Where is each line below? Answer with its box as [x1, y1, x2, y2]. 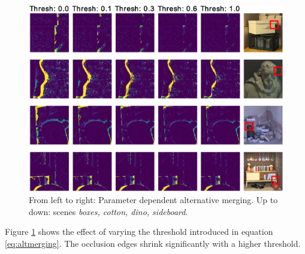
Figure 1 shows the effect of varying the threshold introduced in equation [5, 225, 273, 238]
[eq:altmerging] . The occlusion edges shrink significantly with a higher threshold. [5, 237, 301, 249]
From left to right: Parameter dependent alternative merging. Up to [29, 193, 278, 205]
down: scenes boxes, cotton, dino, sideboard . [29, 205, 188, 217]
